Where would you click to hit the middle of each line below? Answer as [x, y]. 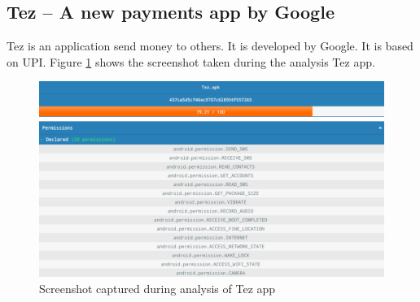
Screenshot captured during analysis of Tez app [157, 288]
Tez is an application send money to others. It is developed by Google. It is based [210, 46]
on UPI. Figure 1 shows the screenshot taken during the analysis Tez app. [191, 61]
